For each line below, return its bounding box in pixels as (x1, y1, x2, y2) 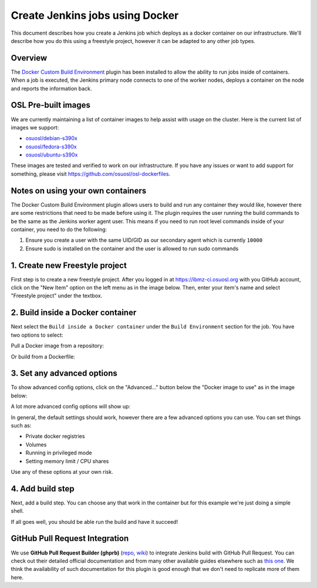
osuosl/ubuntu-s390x (25, 151, 78, 158)
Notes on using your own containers (11, 185, 147, 195)
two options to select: (11, 331, 63, 338)
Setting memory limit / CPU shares (25, 457, 109, 464)
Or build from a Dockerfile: (11, 353, 76, 360)
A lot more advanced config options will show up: (11, 403, 131, 410)
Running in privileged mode (25, 449, 92, 456)
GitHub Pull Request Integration (11, 533, 129, 544)
